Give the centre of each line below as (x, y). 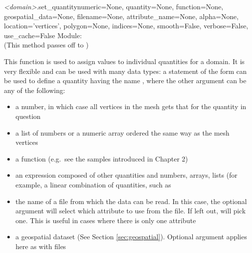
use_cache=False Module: (43, 35)
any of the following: (34, 90)
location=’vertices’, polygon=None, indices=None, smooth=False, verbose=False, (126, 26)
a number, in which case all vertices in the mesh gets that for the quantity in (131, 106)
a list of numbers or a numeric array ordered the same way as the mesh (122, 132)
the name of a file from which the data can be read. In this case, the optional (131, 201)
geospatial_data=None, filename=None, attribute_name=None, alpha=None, (121, 16)
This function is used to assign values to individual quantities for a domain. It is (124, 61)
